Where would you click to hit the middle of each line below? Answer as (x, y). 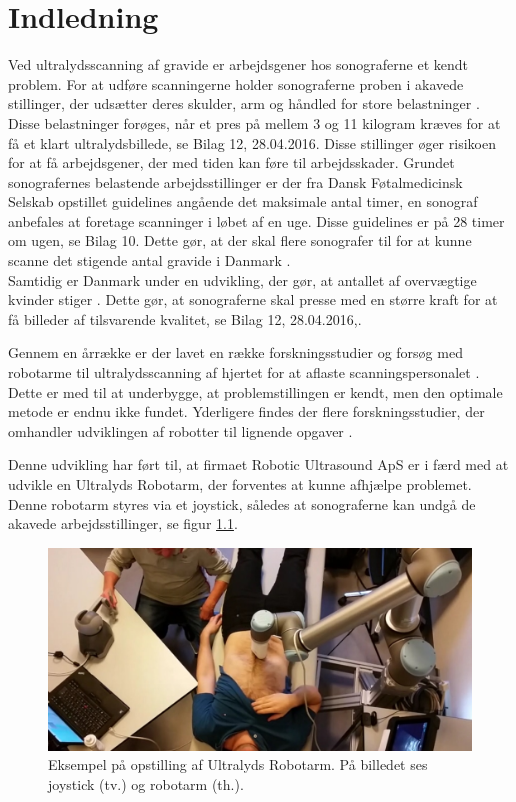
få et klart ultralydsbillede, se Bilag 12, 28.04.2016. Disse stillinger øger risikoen (252, 142)
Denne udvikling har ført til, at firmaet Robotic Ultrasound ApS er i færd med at (258, 464)
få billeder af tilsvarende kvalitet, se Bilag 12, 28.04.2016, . (185, 318)
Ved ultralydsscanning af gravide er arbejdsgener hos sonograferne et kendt (238, 64)
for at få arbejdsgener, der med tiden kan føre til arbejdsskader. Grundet (231, 162)
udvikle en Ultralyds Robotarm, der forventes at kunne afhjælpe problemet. (240, 484)
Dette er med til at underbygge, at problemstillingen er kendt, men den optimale (255, 391)
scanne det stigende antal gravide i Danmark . (149, 260)
